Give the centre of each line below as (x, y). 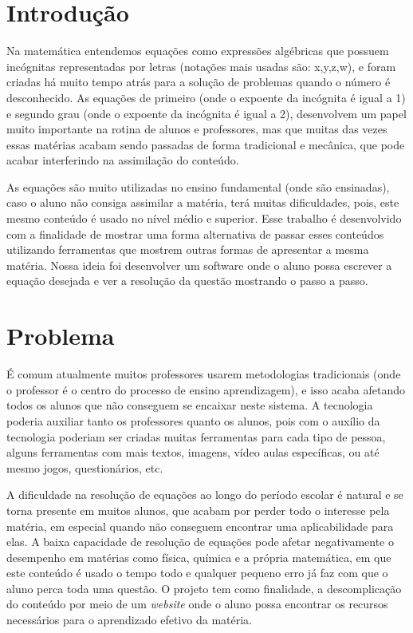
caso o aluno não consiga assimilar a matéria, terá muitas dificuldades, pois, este (203, 202)
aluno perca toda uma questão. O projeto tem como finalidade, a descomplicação (204, 588)
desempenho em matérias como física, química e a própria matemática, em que (199, 557)
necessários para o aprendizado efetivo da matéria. (129, 620)
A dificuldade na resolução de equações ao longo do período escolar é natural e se (205, 495)
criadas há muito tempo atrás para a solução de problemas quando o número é (199, 82)
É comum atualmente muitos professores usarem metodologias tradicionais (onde (204, 374)
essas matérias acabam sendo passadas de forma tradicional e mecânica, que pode (206, 144)
